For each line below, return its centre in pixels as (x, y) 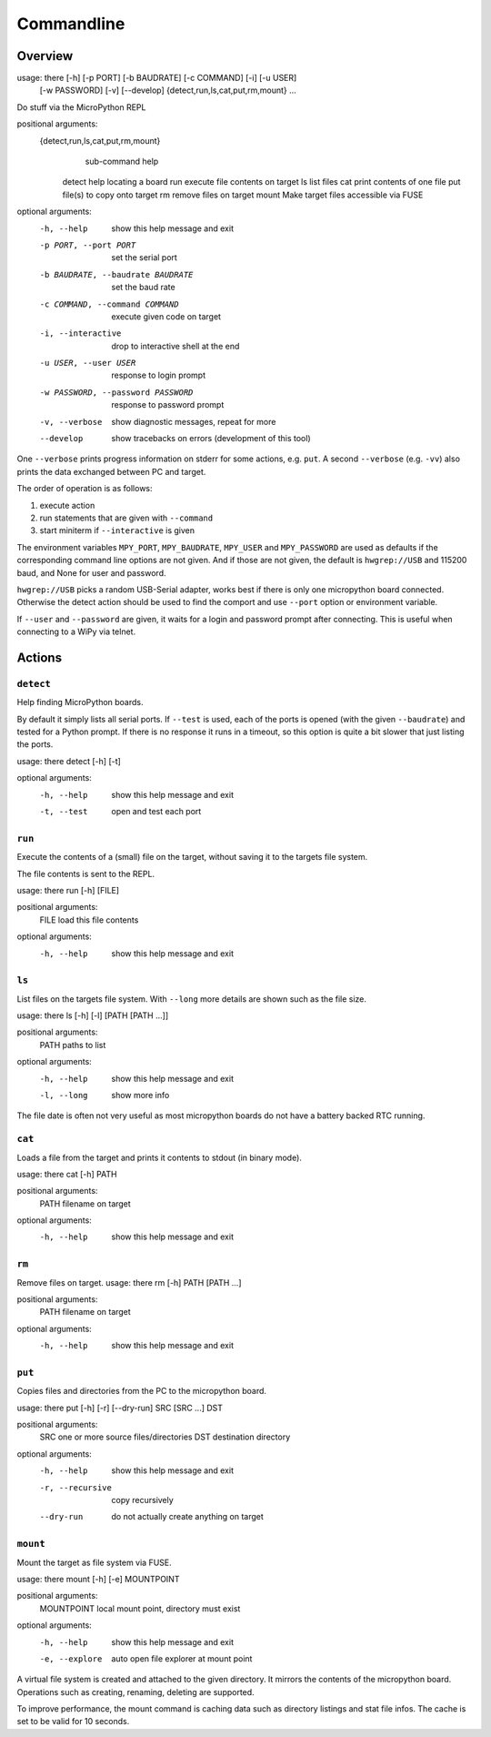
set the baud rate (144, 288)
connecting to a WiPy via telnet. (76, 631)
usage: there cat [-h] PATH (67, 1174)
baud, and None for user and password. (91, 572)
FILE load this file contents (89, 920)
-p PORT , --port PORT (88, 245)
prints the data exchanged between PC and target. (111, 471)
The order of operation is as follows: (85, 489)
